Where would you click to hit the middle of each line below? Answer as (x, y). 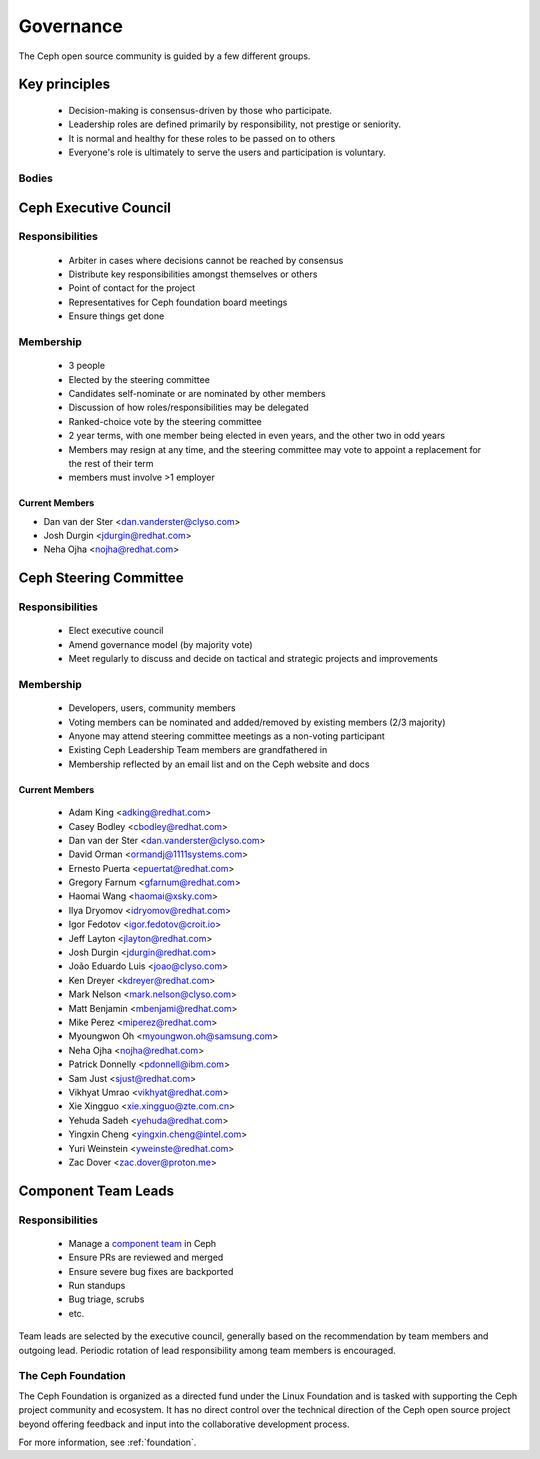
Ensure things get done (116, 316)
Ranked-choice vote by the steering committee (165, 421)
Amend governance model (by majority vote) (161, 644)
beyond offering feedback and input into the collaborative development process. (184, 1424)
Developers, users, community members (152, 708)
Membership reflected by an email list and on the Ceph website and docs (219, 764)
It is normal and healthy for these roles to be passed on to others (202, 138)
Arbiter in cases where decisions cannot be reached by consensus (206, 260)
